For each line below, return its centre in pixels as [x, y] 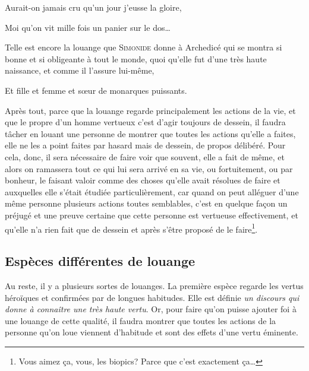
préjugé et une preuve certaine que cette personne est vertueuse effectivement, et [152, 215]
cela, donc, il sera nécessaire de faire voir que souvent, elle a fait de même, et [145, 156]
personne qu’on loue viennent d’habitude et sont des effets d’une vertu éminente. [152, 332]
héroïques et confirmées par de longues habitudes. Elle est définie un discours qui [152, 297]
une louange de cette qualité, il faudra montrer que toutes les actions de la [141, 320]
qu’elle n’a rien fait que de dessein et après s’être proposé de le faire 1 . [131, 228]
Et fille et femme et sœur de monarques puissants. [96, 90]
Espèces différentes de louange [100, 261]
